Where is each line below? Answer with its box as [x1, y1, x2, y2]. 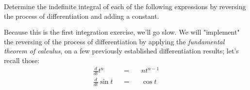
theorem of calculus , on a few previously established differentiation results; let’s [4, 46, 239, 56]
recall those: [4, 55, 40, 65]
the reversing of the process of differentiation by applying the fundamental [4, 36, 225, 46]
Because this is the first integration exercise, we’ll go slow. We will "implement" [4, 27, 240, 37]
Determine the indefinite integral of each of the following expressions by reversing [4, 1, 246, 11]
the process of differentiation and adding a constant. [4, 11, 159, 21]
